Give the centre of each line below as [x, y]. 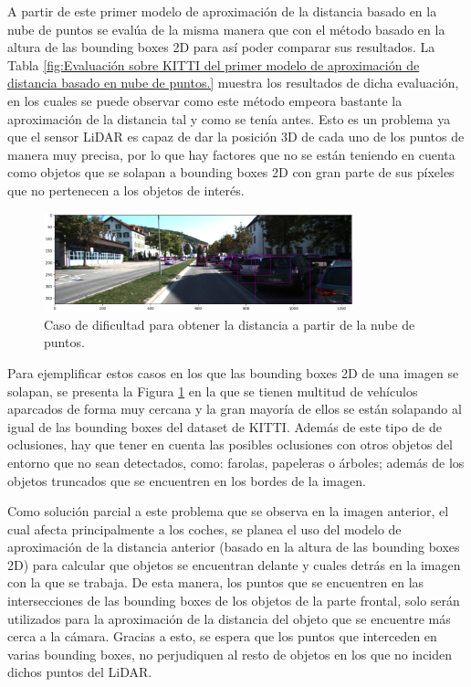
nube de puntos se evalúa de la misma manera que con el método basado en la [226, 29]
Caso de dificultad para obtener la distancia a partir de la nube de [230, 324]
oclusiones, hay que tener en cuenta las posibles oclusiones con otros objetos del [230, 444]
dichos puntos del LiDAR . [80, 672]
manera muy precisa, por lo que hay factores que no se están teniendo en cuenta [231, 154]
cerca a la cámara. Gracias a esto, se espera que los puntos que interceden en [222, 636]
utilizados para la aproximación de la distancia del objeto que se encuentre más [229, 618]
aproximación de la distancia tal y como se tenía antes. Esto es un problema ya [229, 118]
